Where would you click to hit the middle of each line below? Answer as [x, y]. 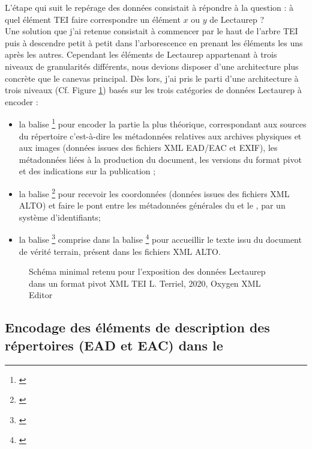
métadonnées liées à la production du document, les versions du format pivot [160, 159]
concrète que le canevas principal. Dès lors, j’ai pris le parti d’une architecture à [152, 78]
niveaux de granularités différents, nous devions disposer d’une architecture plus [152, 66]
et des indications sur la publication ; [87, 171]
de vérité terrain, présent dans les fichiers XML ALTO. [120, 251]
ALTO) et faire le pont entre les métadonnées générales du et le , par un [152, 205]
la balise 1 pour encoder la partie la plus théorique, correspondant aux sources [163, 123]
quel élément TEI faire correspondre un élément [93, 19]
